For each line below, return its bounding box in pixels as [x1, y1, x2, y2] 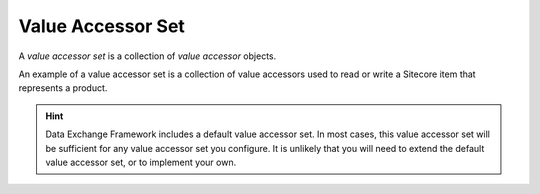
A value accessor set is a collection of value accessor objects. [18, 50, 277, 62]
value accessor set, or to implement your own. [45, 156, 237, 168]
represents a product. [18, 82, 108, 94]
